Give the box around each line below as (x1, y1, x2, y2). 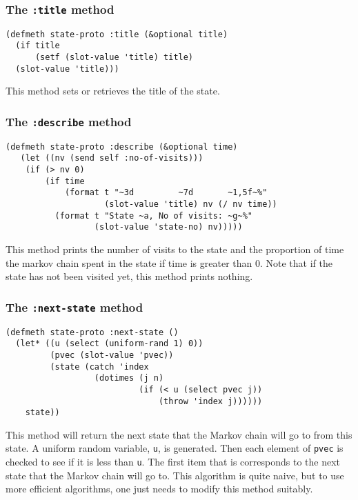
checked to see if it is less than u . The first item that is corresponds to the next (6, 454, 340, 469)
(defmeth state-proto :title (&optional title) (6, 29, 228, 39)
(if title (15, 41, 60, 51)
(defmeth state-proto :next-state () (6, 327, 179, 337)
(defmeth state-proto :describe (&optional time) (6, 141, 238, 152)
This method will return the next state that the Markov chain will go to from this (6, 427, 352, 441)
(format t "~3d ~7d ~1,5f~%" (64, 188, 268, 198)
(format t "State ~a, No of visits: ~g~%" (54, 210, 252, 221)
